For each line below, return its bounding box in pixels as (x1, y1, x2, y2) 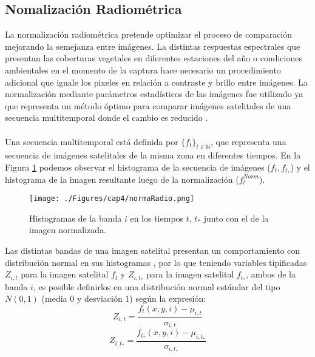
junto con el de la (203, 211, 269, 224)
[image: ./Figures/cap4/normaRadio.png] (29, 194, 195, 203)
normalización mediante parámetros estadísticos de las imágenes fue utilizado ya (5, 87, 303, 100)
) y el (290, 160, 310, 173)
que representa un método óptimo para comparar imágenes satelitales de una (5, 99, 291, 112)
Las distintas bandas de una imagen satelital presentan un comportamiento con (5, 243, 300, 256)
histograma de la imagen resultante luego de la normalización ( (5, 172, 239, 185)
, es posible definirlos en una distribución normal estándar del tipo (33, 280, 280, 293)
